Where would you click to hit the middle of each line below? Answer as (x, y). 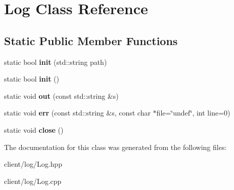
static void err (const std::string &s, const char (77, 113)
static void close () (34, 129)
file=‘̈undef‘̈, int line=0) (193, 113)
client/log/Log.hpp (33, 164)
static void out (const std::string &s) (61, 96)
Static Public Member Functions (91, 40)
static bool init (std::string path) (56, 62)
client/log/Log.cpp (33, 181)
